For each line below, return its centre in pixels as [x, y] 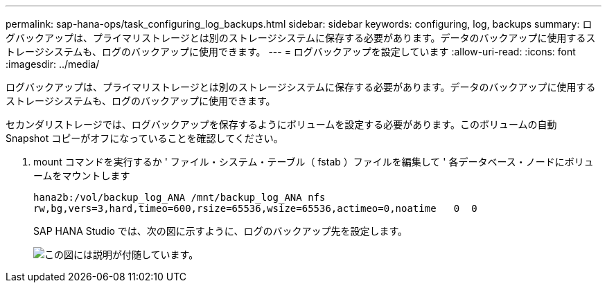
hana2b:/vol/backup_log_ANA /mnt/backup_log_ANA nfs [179, 197]
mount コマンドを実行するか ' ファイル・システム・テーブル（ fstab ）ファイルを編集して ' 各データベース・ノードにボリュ [314, 162]
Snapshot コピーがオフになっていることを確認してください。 [144, 138]
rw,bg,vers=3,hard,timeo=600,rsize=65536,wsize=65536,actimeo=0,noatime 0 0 [255, 208]
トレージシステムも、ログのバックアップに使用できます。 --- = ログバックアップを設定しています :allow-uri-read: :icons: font [291, 52]
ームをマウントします [82, 175]
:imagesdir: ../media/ [53, 64]
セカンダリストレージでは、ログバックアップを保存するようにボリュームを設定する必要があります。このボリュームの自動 [281, 124]
